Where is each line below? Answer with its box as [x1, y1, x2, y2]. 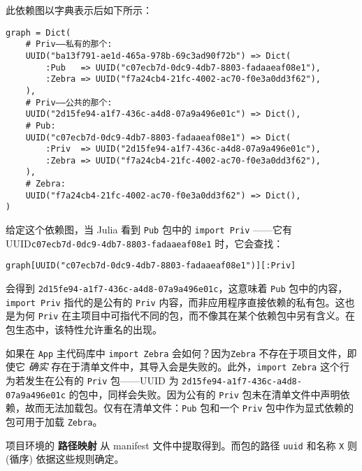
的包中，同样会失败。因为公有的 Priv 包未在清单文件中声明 [68, 386, 340, 401]
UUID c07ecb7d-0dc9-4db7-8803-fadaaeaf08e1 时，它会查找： [6, 235, 284, 250]
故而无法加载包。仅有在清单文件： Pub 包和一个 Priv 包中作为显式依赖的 [24, 400, 354, 415]
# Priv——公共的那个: [25, 97, 113, 108]
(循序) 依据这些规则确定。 [6, 451, 124, 466]
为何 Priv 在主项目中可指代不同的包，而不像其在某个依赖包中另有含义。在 [15, 308, 355, 323]
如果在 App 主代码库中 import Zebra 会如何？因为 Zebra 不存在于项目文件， [6, 345, 347, 360]
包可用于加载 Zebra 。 [6, 414, 103, 428]
